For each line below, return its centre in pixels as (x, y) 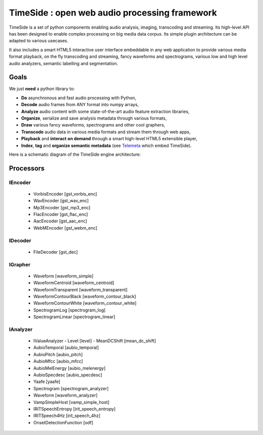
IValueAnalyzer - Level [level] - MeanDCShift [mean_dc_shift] (95, 341)
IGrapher (20, 264)
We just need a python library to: (42, 89)
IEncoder (20, 182)
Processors (27, 168)
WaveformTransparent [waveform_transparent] (80, 290)
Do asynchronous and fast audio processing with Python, (79, 98)
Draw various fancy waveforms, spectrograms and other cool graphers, (93, 125)
